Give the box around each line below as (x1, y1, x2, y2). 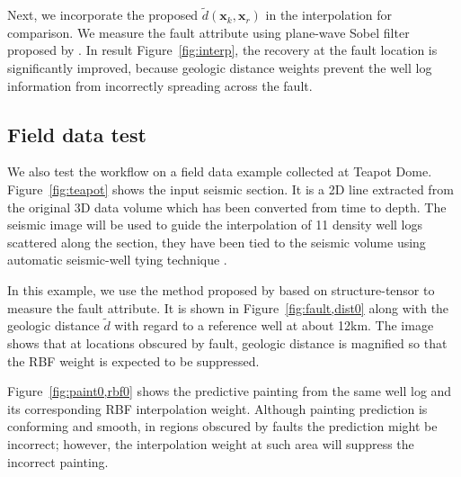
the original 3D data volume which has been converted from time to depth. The (7, 197, 447, 216)
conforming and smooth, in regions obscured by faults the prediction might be (7, 417, 438, 436)
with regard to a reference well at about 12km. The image (114, 316, 434, 335)
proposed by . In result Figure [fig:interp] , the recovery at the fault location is (7, 40, 438, 59)
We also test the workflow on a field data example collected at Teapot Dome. (7, 162, 432, 181)
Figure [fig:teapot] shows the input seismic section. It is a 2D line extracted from (7, 179, 454, 198)
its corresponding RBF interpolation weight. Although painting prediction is (7, 399, 428, 418)
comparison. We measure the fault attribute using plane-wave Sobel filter (7, 22, 410, 41)
